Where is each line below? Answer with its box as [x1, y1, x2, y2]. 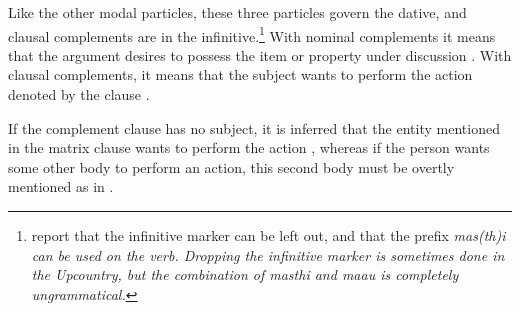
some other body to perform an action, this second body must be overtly [8, 156, 455, 177]
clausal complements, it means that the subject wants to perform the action [8, 64, 473, 85]
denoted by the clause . [8, 84, 150, 105]
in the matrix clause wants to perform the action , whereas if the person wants [8, 137, 490, 158]
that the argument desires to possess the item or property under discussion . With [8, 44, 512, 65]
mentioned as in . [8, 176, 114, 197]
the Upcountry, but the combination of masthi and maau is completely [31, 264, 459, 285]
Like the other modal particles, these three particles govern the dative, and [8, 2, 467, 22]
